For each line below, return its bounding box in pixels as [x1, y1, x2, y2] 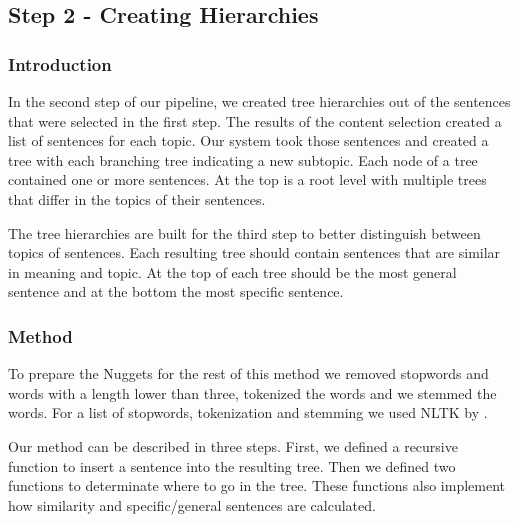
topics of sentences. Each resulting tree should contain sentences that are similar [8, 242, 501, 263]
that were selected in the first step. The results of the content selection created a [8, 110, 502, 131]
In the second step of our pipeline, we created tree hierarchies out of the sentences [8, 91, 511, 111]
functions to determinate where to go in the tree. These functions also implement [8, 475, 505, 496]
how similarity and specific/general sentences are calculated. [8, 494, 376, 515]
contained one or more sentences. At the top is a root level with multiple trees [8, 169, 487, 190]
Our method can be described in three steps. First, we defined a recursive [8, 435, 458, 456]
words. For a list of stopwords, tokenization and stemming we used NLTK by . [8, 402, 488, 423]
